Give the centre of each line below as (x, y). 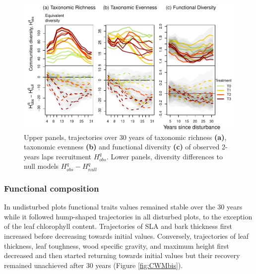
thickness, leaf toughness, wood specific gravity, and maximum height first (117, 245)
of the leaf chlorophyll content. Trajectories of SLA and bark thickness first (118, 226)
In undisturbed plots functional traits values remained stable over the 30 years (123, 207)
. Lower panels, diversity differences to (164, 156)
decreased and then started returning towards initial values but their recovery (122, 255)
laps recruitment (66, 156)
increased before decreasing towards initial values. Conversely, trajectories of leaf (127, 236)
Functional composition (52, 188)
